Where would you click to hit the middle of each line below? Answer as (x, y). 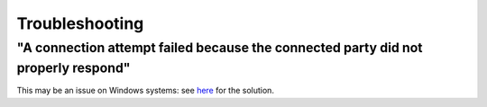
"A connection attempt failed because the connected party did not (220, 48)
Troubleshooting (80, 23)
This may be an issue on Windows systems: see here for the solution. (146, 91)
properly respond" (74, 68)
